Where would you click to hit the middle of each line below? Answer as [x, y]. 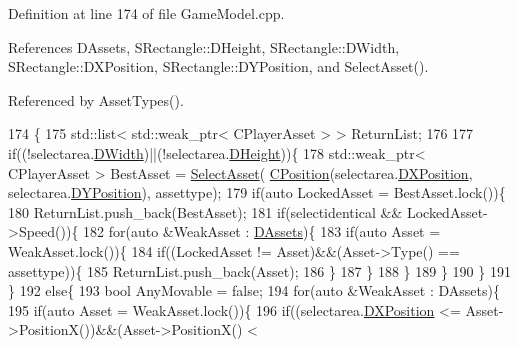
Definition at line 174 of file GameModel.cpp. [146, 13]
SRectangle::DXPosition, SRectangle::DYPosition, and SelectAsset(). [218, 66]
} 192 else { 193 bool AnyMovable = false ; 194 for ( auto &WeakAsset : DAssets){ [254, 290]
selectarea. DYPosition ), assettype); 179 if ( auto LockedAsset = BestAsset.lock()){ [257, 192]
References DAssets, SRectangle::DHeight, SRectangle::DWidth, [204, 46]
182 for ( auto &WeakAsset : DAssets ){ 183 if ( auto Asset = [262, 231]
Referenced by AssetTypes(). [96, 99]
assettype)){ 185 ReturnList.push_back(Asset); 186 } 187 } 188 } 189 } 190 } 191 [259, 270]
